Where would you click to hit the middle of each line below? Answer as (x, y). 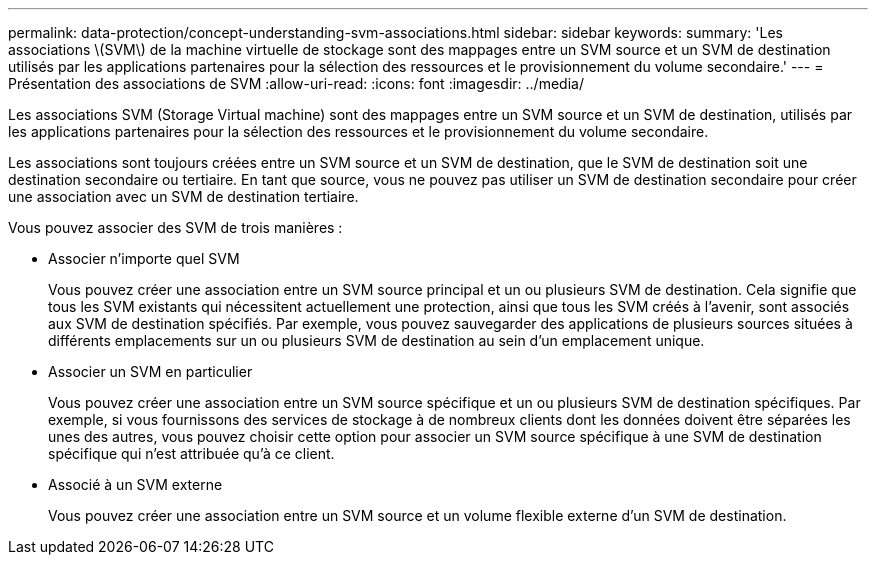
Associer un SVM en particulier (150, 371)
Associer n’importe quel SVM (144, 258)
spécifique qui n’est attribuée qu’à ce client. (191, 453)
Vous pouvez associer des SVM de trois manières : (175, 227)
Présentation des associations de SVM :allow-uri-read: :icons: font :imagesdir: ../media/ (296, 83)
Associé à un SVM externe (135, 484)
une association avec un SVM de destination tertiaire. (183, 196)
